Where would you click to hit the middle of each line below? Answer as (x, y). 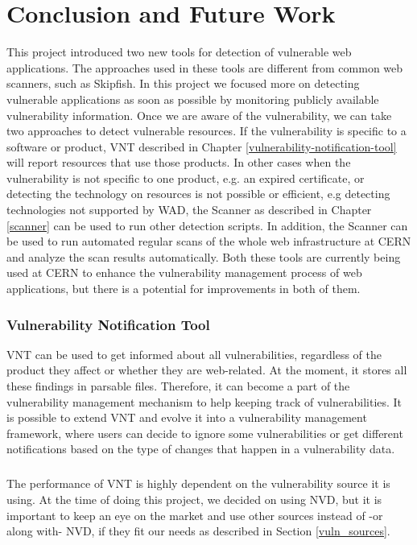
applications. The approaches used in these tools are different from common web (205, 67)
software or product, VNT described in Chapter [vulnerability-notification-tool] (202, 146)
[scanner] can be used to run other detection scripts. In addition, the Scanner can (207, 225)
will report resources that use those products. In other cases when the (179, 162)
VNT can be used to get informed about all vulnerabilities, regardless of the (194, 354)
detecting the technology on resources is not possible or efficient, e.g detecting (198, 194)
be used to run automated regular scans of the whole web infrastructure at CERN (209, 241)
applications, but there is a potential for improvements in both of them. (184, 289)
